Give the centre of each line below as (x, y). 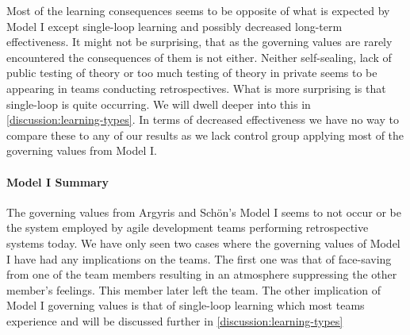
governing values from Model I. (82, 150)
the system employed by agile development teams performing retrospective (188, 227)
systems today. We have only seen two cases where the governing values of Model (203, 243)
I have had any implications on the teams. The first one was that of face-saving (199, 258)
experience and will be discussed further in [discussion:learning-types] (175, 320)
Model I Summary (58, 181)
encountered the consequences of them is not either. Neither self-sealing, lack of (199, 57)
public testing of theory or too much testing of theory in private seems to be (192, 73)
